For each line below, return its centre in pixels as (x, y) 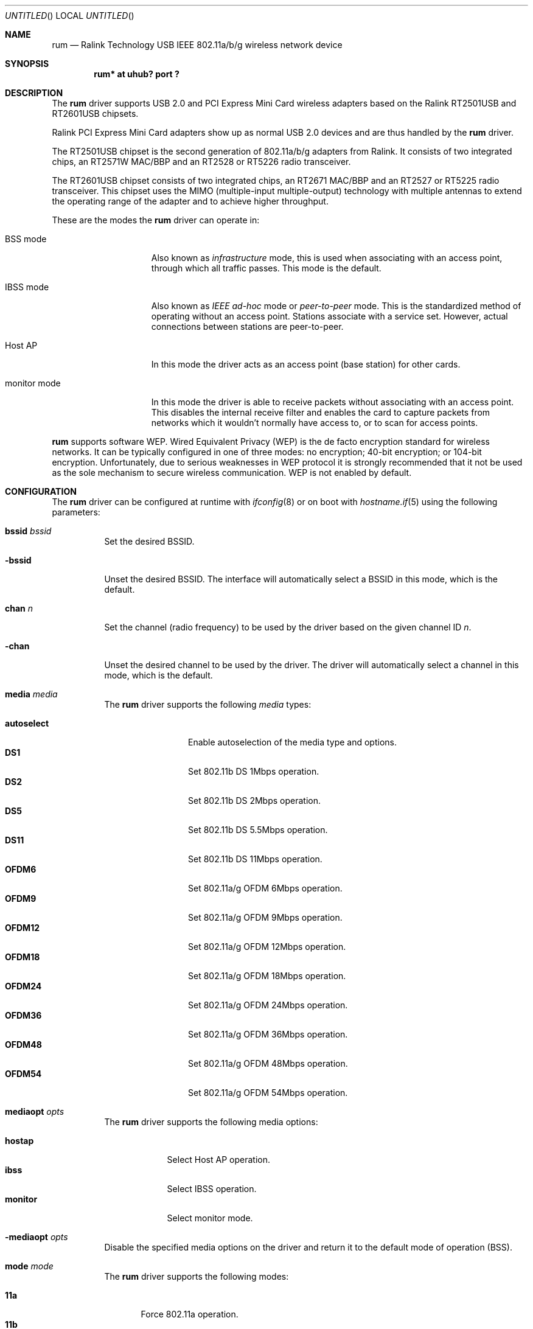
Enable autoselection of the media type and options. (292, 742)
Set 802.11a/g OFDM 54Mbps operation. (268, 1093)
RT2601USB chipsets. (95, 113)
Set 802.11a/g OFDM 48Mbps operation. (268, 1063)
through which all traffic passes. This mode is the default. (266, 268)
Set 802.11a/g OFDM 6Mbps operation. (265, 888)
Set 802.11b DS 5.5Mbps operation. (258, 830)
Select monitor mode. (210, 1218)
